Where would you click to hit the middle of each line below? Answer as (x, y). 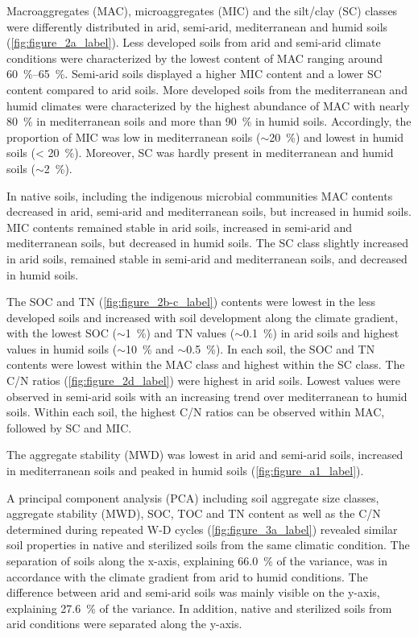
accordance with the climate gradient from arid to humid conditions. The (187, 576)
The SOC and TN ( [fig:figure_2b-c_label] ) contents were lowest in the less (191, 302)
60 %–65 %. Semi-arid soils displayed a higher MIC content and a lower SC (194, 74)
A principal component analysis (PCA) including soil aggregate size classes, (193, 497)
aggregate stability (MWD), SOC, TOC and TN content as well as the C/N (194, 513)
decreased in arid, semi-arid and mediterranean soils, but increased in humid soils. (209, 211)
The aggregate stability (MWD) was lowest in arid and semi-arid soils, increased (205, 455)
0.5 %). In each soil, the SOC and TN (281, 348)
